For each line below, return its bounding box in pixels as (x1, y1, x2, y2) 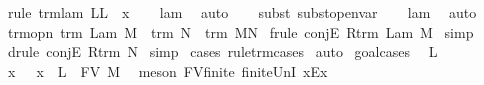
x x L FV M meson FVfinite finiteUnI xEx (7, 60, 328, 81)
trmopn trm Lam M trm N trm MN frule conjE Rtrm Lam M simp (7, 21, 474, 42)
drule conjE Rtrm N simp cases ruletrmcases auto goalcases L (7, 41, 438, 62)
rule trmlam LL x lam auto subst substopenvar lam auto (7, 2, 477, 22)
